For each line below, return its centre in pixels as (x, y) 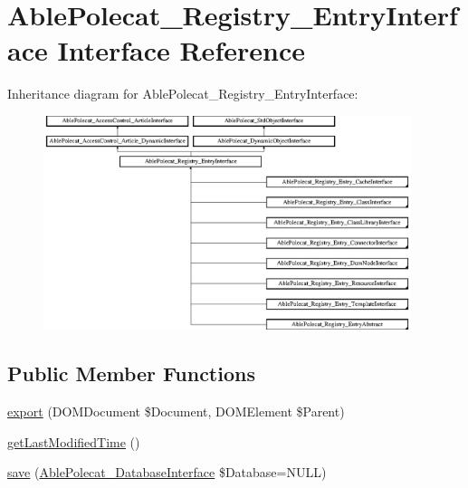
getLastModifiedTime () (74, 441)
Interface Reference (181, 50)
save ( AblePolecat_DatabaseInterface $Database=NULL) (167, 472)
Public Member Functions (131, 373)
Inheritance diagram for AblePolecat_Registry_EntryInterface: (183, 94)
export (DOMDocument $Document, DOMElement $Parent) (176, 411)
